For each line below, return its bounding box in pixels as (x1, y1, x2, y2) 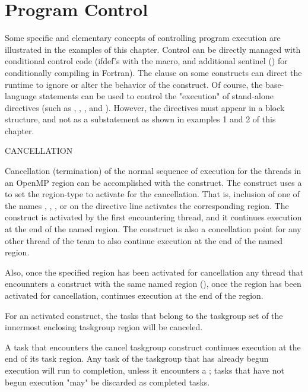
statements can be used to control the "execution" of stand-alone (39, 90, 274, 102)
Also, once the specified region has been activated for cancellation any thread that (5, 265, 304, 278)
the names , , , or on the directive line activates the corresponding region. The (5, 199, 289, 211)
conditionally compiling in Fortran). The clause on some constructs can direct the (5, 66, 302, 78)
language (5, 90, 37, 102)
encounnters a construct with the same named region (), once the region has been (5, 277, 301, 290)
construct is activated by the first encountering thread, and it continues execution (5, 211, 302, 223)
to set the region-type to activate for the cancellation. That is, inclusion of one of (5, 188, 300, 200)
